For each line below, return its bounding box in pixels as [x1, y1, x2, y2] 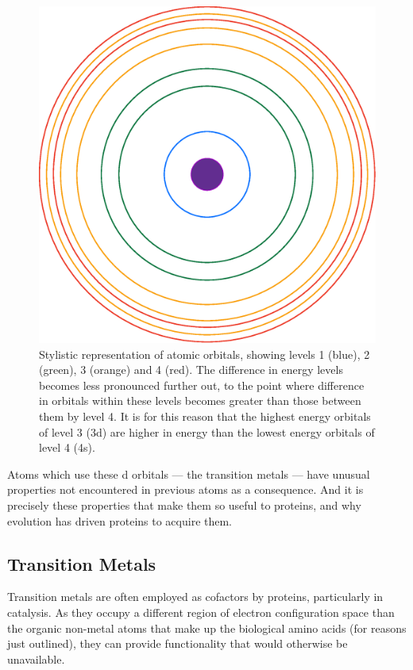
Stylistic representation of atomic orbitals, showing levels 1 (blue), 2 [39, 345, 370, 362]
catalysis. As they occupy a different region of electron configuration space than [7, 603, 395, 620]
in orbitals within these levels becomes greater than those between [39, 392, 361, 409]
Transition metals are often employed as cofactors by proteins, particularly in [7, 588, 384, 605]
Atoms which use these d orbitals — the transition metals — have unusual [7, 465, 370, 482]
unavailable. [7, 650, 65, 667]
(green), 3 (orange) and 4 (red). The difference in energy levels [39, 361, 343, 378]
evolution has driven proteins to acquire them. [7, 512, 233, 529]
